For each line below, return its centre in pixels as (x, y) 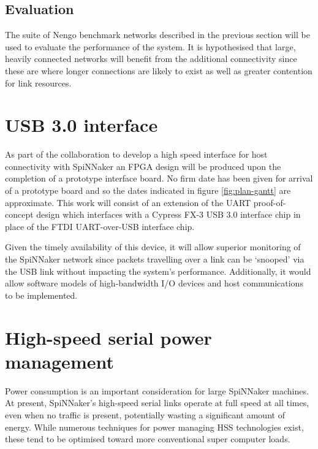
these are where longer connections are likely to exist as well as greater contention (159, 70)
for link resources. (38, 83)
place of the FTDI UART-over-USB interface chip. (100, 226)
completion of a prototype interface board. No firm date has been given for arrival (159, 178)
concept (19, 214)
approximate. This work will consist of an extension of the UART (128, 202)
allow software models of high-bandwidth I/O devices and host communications (154, 283)
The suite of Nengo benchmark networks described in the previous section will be (157, 35)
